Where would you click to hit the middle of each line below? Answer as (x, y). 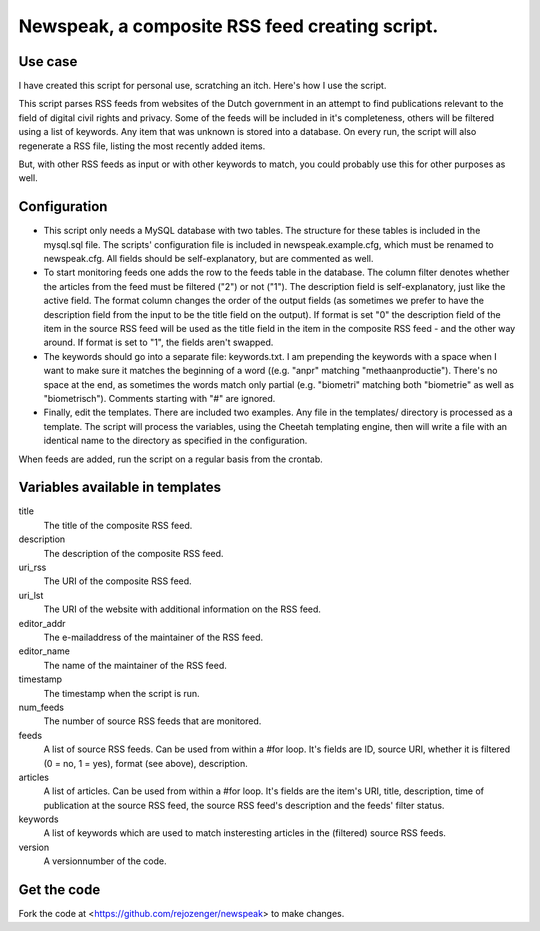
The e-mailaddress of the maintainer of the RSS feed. (153, 637)
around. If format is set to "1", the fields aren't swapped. (158, 342)
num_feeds (41, 707)
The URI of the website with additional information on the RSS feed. (182, 609)
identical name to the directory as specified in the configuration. (175, 441)
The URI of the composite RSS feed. (117, 581)
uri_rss (32, 567)
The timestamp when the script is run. (121, 693)
